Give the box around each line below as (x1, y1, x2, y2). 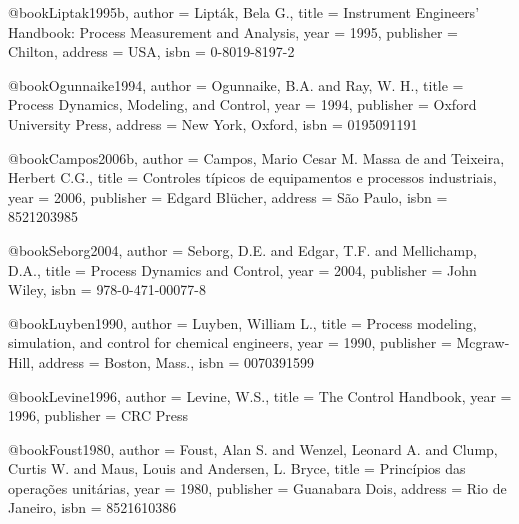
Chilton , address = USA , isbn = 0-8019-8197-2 (8, 41, 295, 62)
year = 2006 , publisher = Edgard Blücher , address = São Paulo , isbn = (8, 186, 448, 207)
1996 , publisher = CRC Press (8, 405, 188, 426)
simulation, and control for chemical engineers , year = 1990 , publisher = (8, 332, 452, 353)
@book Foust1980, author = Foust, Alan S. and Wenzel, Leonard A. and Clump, (8, 438, 498, 459)
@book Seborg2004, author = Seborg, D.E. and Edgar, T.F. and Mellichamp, (8, 239, 477, 260)
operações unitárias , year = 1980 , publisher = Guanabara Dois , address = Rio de (8, 477, 507, 498)
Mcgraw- (456, 332, 510, 353)
